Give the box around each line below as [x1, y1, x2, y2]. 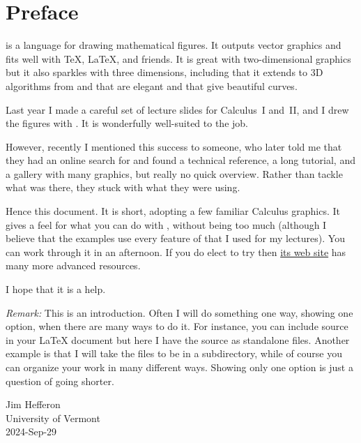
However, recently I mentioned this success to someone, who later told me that [6, 139, 342, 153]
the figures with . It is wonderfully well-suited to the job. [6, 116, 248, 130]
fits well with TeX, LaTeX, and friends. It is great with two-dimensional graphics [6, 51, 351, 66]
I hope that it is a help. [6, 282, 106, 296]
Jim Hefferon [6, 397, 61, 412]
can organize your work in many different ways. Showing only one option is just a [6, 360, 353, 374]
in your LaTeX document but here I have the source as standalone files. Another [6, 332, 350, 347]
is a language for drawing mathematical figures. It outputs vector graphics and [6, 38, 341, 52]
